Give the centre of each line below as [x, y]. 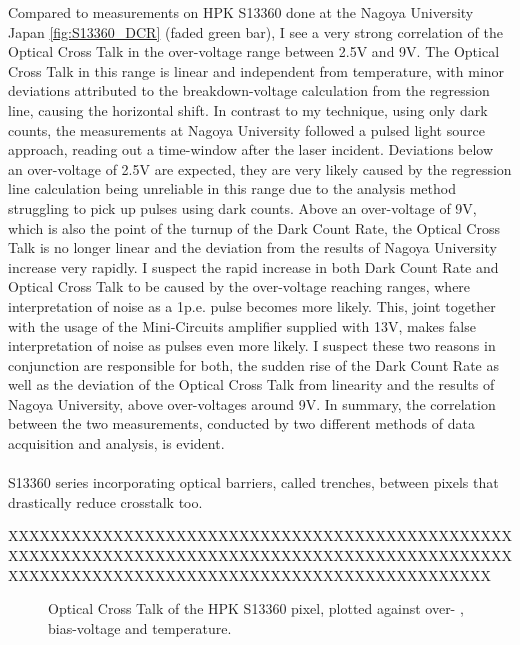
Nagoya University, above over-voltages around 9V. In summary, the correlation [252, 403]
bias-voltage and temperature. [140, 627]
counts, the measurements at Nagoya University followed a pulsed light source [246, 129]
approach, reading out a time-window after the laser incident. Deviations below [251, 149]
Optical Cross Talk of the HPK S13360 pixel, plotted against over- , [256, 608]
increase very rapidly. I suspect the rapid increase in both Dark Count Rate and [253, 266]
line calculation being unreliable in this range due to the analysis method [232, 188]
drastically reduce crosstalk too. [105, 501]
